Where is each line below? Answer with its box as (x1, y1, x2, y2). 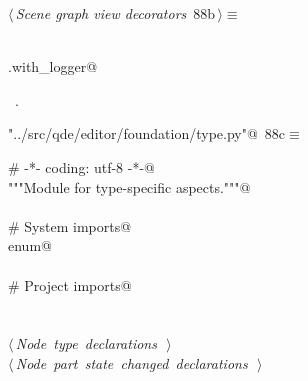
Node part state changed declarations (15, 352, 248, 373)
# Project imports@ (8, 274, 132, 295)
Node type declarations (15, 333, 157, 354)
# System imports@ (8, 215, 132, 236)
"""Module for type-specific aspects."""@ (8, 176, 251, 197)
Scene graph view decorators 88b (15, 3, 216, 23)
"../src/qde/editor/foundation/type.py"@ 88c (8, 123, 286, 144)
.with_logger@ (8, 56, 98, 77)
